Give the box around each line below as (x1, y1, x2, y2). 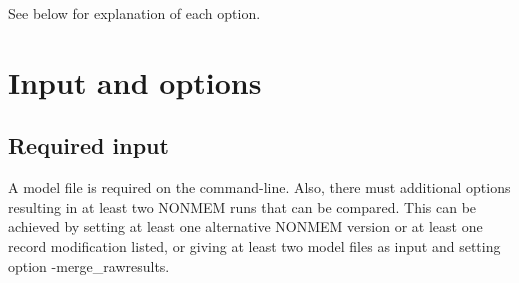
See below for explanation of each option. (8, 3, 261, 23)
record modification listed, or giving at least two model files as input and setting (8, 235, 501, 256)
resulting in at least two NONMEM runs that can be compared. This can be (8, 196, 477, 217)
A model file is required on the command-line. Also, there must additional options (8, 177, 511, 198)
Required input (8, 130, 169, 161)
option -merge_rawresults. (8, 255, 170, 276)
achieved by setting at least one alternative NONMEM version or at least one (8, 216, 483, 237)
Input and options (8, 61, 262, 102)
